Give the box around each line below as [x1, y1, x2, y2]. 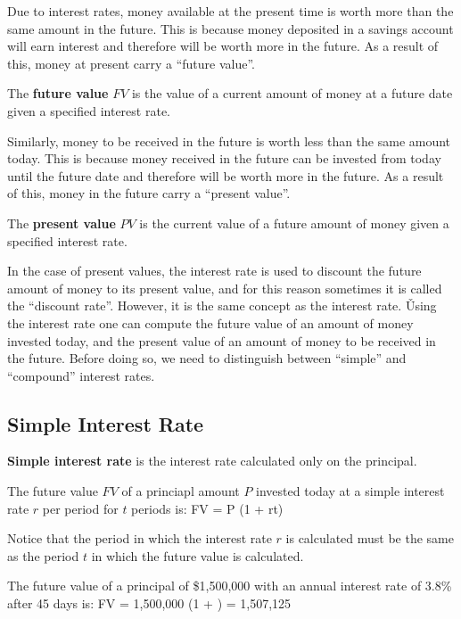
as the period [7, 546, 79, 565]
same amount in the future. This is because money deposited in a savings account [7, 19, 454, 37]
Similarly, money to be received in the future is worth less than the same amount [7, 131, 451, 150]
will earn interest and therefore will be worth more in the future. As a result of [7, 37, 439, 55]
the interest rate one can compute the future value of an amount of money [7, 313, 414, 332]
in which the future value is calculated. [91, 546, 304, 565]
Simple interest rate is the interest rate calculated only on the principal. [7, 451, 417, 470]
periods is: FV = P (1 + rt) [131, 499, 284, 517]
